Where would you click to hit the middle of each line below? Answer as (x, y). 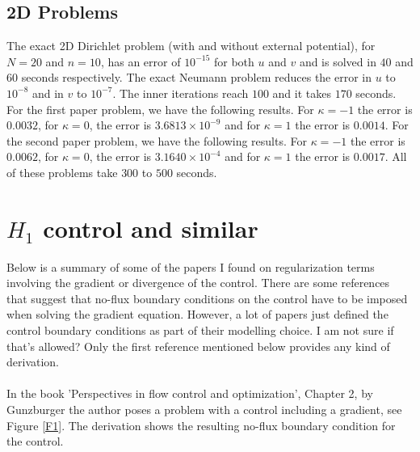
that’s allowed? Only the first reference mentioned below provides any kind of (198, 346)
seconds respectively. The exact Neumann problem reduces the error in (197, 77)
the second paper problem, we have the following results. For (157, 140)
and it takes (302, 93)
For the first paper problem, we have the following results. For (160, 109)
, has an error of (141, 61)
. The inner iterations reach (181, 93)
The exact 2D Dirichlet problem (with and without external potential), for (191, 46)
